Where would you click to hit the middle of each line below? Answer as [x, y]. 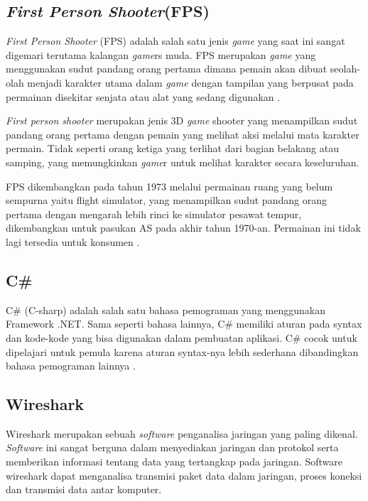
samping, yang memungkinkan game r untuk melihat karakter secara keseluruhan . [183, 162]
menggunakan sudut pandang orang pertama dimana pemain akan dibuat [167, 69]
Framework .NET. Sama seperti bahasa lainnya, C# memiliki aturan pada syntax [184, 324]
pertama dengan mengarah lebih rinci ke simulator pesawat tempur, [154, 214]
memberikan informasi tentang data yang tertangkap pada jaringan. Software [174, 462]
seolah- [345, 69]
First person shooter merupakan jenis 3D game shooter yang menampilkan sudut [182, 120]
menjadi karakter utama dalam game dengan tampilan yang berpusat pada [190, 82]
